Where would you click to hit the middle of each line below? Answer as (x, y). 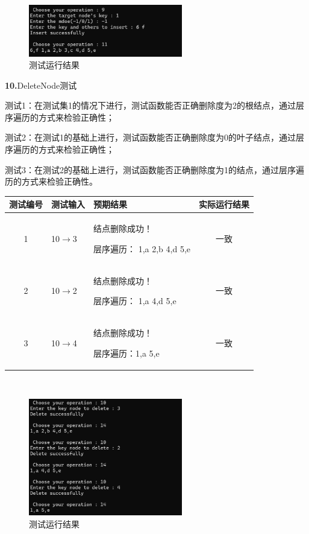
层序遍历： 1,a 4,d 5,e (135, 301)
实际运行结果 (224, 204)
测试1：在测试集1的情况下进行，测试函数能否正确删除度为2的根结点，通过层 (154, 105)
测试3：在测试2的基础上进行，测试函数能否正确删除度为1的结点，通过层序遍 (154, 169)
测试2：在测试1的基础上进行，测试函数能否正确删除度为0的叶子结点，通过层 (154, 137)
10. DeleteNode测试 (41, 85)
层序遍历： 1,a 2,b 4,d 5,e (142, 248)
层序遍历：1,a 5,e (126, 353)
